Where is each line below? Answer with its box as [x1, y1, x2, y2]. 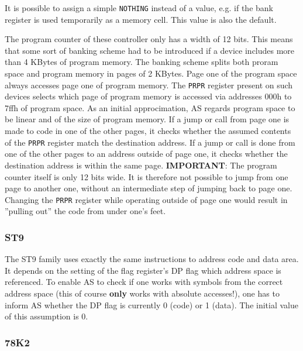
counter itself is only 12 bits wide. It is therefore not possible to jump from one [5, 170, 288, 183]
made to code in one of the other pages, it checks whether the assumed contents [5, 125, 291, 137]
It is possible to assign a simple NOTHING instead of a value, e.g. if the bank [5, 2, 273, 13]
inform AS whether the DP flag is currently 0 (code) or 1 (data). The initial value [5, 298, 298, 311]
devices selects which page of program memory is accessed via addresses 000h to [5, 90, 292, 102]
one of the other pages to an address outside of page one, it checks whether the [5, 147, 288, 160]
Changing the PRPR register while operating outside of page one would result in [5, 193, 288, 205]
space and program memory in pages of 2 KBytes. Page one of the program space [5, 67, 297, 80]
